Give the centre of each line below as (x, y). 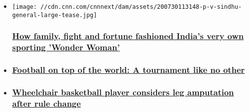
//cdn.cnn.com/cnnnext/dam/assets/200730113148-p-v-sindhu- (141, 7)
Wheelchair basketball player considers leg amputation (123, 92)
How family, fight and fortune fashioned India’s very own (128, 36)
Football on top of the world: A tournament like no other (128, 69)
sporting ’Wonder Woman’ (66, 47)
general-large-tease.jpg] (54, 15)
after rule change (46, 103)
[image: (24, 7)
